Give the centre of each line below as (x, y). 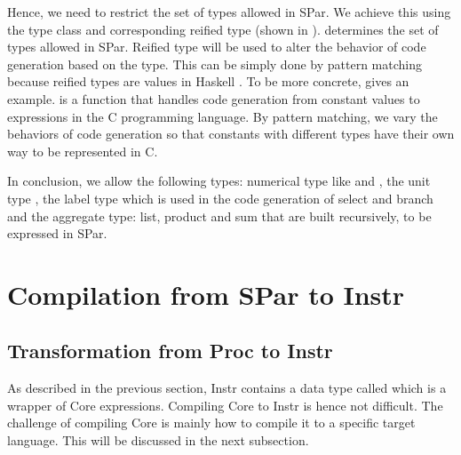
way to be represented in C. (83, 151)
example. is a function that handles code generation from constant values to (214, 98)
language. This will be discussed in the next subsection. (158, 440)
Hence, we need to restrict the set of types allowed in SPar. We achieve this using (229, 12)
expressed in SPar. (57, 233)
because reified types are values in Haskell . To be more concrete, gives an (208, 81)
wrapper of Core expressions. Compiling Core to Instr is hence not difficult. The (225, 405)
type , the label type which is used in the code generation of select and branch (220, 198)
